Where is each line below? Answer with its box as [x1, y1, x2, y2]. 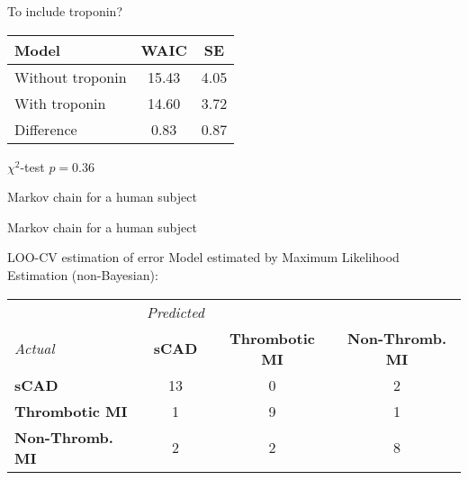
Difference [14, 118, 77, 140]
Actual [14, 338, 55, 359]
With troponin [14, 92, 106, 113]
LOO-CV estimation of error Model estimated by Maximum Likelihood [7, 248, 400, 267]
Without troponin [14, 66, 127, 87]
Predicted [147, 301, 204, 322]
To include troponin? [7, 2, 123, 20]
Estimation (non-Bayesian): [7, 265, 158, 284]
